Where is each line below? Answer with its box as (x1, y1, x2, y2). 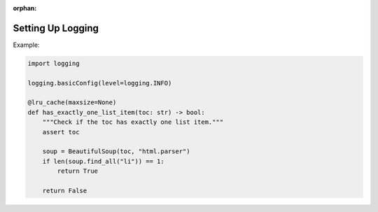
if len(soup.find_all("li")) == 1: (42, 157, 164, 165)
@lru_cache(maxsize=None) (27, 99, 117, 106)
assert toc (42, 128, 80, 136)
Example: (13, 41, 40, 49)
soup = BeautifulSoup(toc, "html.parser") (42, 148, 190, 155)
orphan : (13, 4, 37, 12)
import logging (27, 59, 80, 67)
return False (42, 186, 87, 195)
